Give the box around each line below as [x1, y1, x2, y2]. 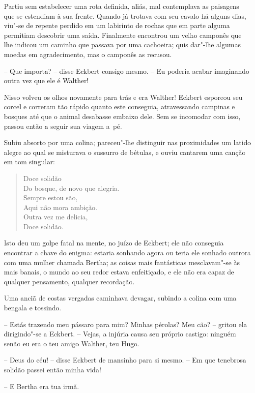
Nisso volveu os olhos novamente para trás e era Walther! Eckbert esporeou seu [4, 91, 243, 102]
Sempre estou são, [23, 192, 78, 203]
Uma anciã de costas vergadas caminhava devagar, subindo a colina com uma [4, 293, 237, 303]
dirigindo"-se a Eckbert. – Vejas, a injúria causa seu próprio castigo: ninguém [4, 329, 236, 339]
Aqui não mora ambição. [23, 202, 97, 212]
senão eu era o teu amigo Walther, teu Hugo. [4, 338, 140, 348]
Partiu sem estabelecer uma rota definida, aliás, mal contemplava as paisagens [4, 1, 239, 11]
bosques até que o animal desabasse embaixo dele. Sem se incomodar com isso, [4, 111, 241, 121]
